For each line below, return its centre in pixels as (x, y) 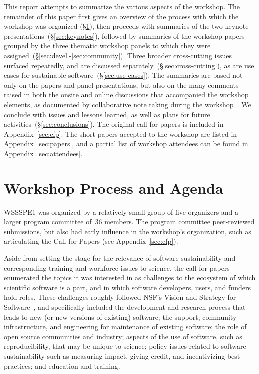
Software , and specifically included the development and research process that (125, 306)
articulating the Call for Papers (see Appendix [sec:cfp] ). (91, 241)
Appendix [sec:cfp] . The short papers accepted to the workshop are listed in (121, 134)
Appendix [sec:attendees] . (43, 153)
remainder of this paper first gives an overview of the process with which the (121, 16)
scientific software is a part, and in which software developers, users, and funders (127, 287)
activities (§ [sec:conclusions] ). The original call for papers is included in (114, 124)
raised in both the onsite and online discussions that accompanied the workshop (126, 95)
